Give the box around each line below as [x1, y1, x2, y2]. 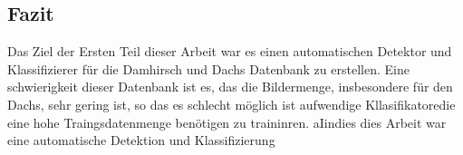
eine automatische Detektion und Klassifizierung [7, 131, 275, 150]
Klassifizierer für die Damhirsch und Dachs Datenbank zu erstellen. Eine [7, 59, 410, 78]
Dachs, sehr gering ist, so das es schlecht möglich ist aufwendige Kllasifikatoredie [7, 94, 456, 113]
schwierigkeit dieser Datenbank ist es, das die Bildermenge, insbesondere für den [7, 77, 453, 96]
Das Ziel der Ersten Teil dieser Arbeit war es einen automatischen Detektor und [7, 42, 452, 61]
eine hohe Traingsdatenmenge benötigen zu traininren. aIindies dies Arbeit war [7, 112, 447, 131]
